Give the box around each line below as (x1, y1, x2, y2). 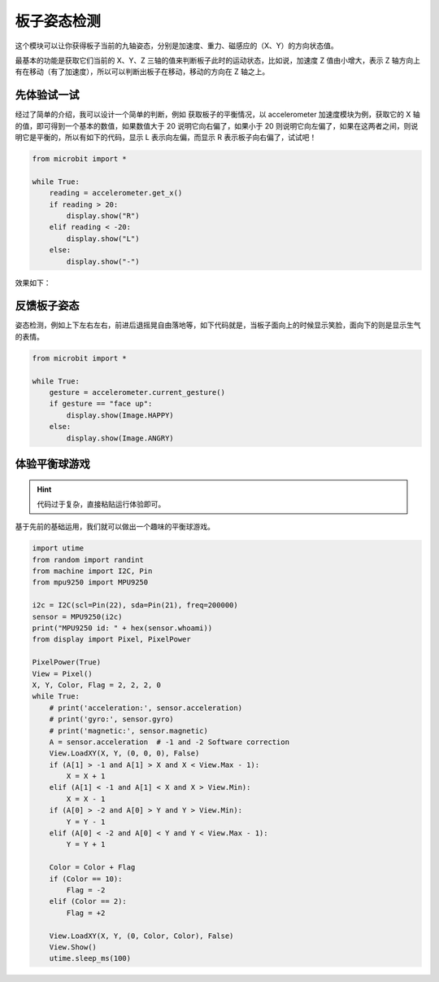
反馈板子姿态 (15, 299, 80, 313)
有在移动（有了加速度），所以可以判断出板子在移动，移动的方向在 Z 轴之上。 (15, 67, 270, 77)
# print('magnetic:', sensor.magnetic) (49, 726, 209, 735)
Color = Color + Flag (49, 863, 136, 872)
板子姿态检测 (15, 12, 102, 30)
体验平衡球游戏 (15, 457, 90, 471)
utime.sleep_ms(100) (49, 954, 132, 963)
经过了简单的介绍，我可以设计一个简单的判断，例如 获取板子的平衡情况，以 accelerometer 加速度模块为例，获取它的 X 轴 (15, 110, 420, 120)
